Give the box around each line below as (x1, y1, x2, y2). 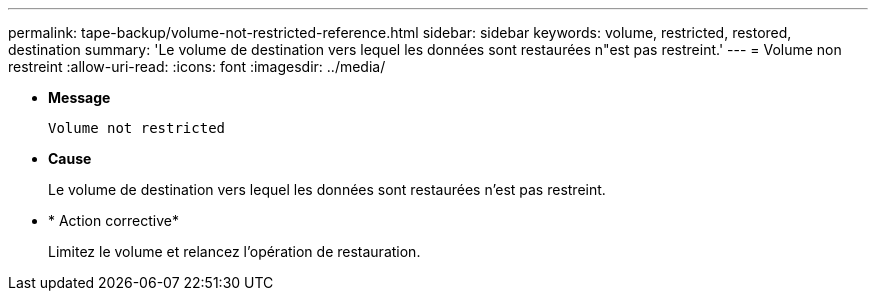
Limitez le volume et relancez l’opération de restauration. (48, 243, 421, 260)
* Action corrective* (48, 212, 180, 229)
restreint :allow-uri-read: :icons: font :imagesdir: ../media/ (8, 58, 386, 75)
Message (48, 89, 111, 106)
